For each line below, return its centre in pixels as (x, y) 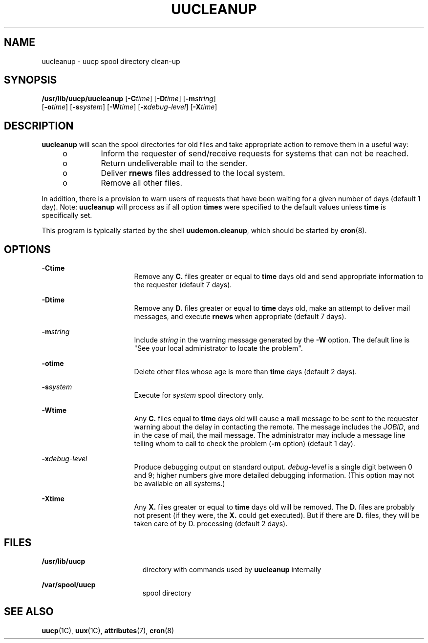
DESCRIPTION (39, 126)
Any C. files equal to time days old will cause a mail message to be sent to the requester (276, 419)
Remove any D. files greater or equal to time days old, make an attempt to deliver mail (272, 308)
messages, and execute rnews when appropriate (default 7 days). (240, 317)
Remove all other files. (142, 183)
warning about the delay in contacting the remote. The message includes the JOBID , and (277, 427)
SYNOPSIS (31, 80)
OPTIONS (27, 249)
